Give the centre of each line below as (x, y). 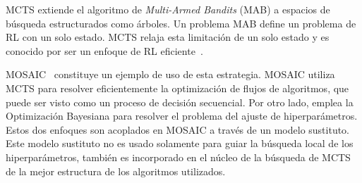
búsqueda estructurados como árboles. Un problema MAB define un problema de (181, 23)
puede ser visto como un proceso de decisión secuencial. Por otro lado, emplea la (180, 102)
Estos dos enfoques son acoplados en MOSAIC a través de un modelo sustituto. (178, 129)
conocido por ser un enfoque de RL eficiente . (104, 50)
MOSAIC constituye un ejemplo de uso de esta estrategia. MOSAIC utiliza (170, 74)
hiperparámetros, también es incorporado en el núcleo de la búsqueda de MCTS (178, 157)
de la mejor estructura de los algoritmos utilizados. (116, 171)
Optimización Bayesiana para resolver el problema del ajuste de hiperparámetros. (182, 116)
